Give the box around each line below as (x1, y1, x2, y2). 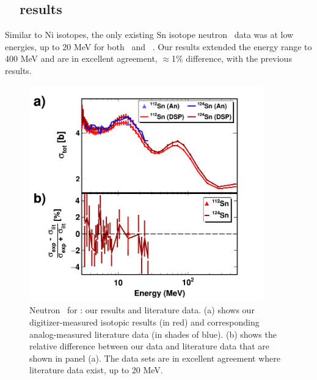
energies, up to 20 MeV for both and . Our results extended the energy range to (5, 40, 312, 53)
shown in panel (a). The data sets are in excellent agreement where (29, 351, 280, 364)
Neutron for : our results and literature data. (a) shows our (29, 304, 255, 316)
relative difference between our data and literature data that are (29, 340, 270, 352)
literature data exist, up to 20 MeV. (29, 363, 163, 376)
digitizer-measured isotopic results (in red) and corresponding (29, 316, 260, 328)
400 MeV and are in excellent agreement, (5, 52, 158, 65)
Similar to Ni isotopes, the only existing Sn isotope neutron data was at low (5, 28, 294, 41)
